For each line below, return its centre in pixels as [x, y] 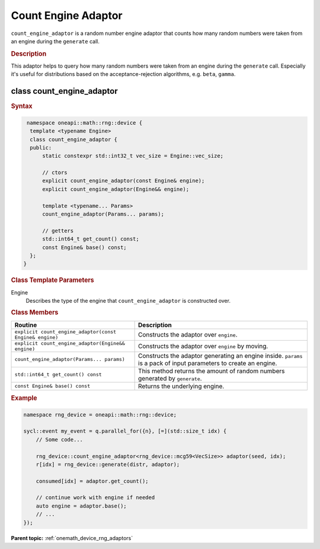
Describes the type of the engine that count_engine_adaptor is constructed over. [128, 301]
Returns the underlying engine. [181, 386]
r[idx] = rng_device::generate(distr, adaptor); [108, 464]
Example [24, 398]
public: [41, 147]
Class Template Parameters [52, 280]
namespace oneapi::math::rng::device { [84, 123]
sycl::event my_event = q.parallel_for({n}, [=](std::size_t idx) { [125, 431]
